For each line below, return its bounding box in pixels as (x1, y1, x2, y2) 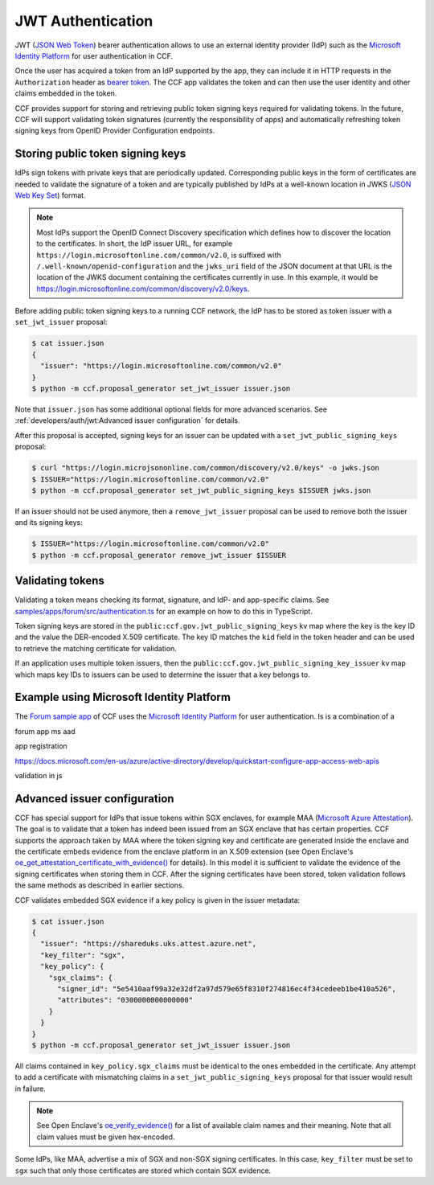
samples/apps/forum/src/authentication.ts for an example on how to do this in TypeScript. (14, 606, 313, 616)
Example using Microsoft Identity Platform (14, 691, 231, 704)
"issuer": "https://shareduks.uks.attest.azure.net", (40, 939, 257, 949)
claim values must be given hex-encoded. (36, 1132, 175, 1142)
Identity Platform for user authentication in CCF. (14, 51, 173, 60)
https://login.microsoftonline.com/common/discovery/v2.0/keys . (36, 284, 250, 293)
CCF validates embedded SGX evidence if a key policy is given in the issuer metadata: (14, 895, 301, 904)
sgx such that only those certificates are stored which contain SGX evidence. (14, 1166, 272, 1175)
